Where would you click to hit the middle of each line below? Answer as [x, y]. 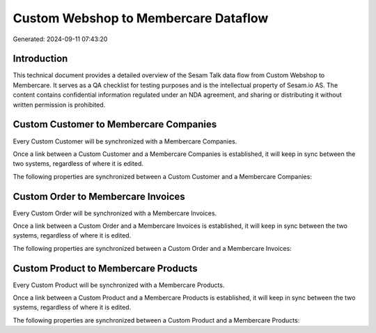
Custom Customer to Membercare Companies [115, 124]
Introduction [40, 59]
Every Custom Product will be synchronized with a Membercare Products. [119, 285]
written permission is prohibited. [59, 104]
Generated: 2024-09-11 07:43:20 [60, 39]
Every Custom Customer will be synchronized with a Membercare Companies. [125, 141]
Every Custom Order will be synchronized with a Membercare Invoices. [115, 213]
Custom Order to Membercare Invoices [99, 196]
